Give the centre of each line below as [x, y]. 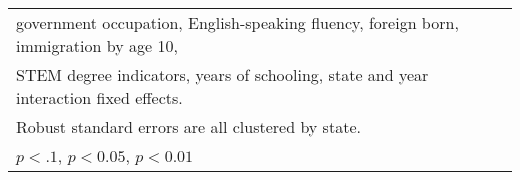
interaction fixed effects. [99, 97]
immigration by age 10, [97, 45]
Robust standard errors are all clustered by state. [188, 126]
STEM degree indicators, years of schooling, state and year [222, 74]
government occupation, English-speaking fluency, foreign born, [237, 22]
